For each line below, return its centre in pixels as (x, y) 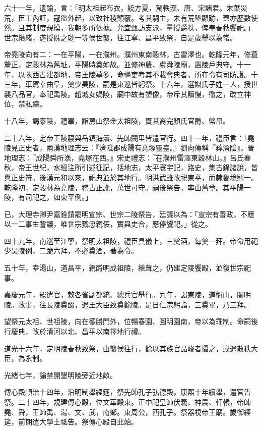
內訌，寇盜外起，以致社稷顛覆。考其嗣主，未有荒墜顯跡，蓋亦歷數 (141, 17)
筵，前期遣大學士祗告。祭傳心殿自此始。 (71, 422)
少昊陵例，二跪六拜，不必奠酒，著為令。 (71, 251)
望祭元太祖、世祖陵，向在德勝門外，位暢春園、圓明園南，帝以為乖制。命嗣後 (131, 321)
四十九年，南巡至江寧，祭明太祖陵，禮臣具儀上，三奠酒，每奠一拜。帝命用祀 (131, 240)
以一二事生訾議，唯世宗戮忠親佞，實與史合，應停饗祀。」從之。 (108, 224)
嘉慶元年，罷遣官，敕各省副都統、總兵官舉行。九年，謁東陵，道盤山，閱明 (127, 294)
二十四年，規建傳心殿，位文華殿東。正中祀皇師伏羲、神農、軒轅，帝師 (134, 402)
